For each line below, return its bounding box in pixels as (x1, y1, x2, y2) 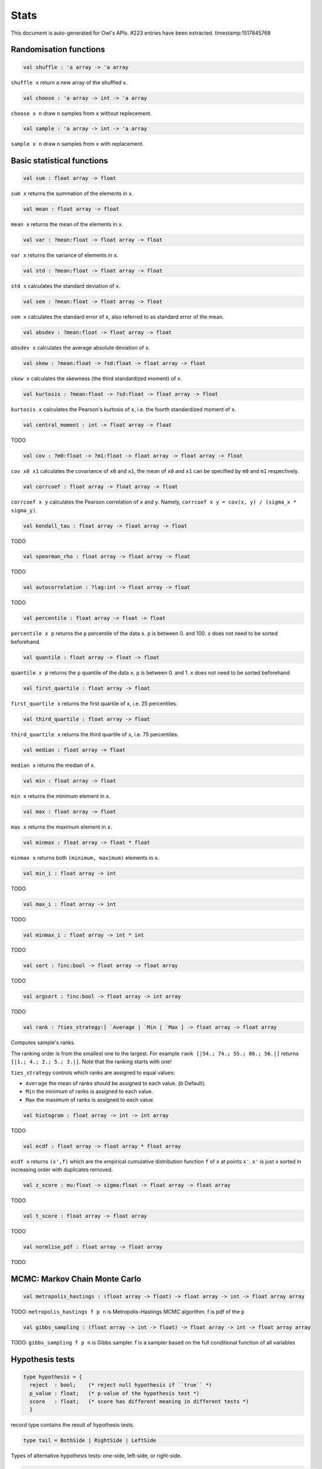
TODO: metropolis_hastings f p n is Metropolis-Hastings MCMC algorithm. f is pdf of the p (11, 1308, 245, 1315)
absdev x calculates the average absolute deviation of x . (11, 344, 150, 351)
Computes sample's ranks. (11, 1039, 76, 1046)
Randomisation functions (11, 45, 106, 55)
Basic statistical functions (11, 156, 109, 166)
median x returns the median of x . (11, 762, 96, 769)
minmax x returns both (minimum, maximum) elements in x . (11, 854, 160, 861)
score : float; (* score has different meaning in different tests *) (29, 1398, 249, 1405)
